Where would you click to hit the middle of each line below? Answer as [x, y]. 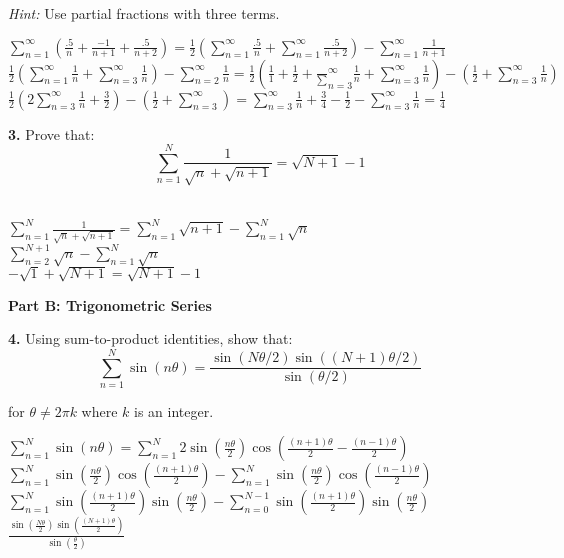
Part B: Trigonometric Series [110, 304]
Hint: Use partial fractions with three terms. [144, 13]
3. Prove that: [51, 133]
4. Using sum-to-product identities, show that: [150, 338]
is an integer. [174, 410]
